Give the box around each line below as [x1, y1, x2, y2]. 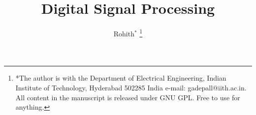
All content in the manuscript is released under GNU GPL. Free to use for [15, 92, 240, 102]
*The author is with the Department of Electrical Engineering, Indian [15, 73, 226, 83]
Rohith [113, 28, 134, 38]
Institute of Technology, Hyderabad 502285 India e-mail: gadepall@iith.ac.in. [15, 82, 247, 92]
